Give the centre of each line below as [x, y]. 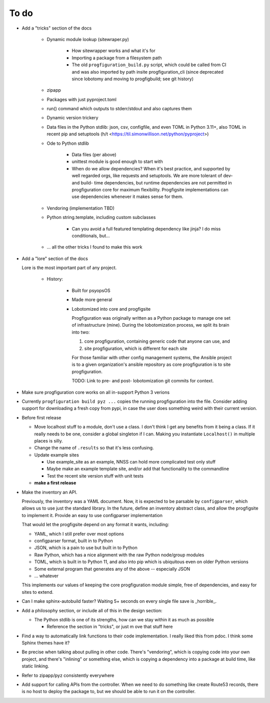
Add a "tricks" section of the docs [57, 28]
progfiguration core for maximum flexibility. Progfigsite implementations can [150, 189]
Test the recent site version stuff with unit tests [95, 476]
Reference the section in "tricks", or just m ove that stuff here [110, 627]
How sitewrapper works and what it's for [113, 51]
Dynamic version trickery [72, 118]
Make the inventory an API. [49, 492]
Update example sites [57, 455]
